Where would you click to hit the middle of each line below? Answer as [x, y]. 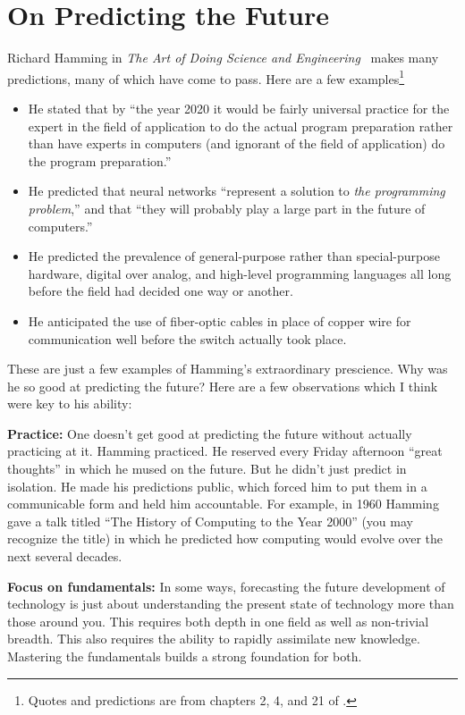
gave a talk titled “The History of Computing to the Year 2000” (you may [210, 521]
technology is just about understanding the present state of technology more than [231, 604]
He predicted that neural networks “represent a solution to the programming [237, 191]
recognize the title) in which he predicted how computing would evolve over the [225, 538]
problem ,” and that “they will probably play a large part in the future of [227, 208]
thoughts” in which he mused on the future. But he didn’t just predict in [207, 469]
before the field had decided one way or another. [161, 291]
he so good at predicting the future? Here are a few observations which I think [223, 386]
